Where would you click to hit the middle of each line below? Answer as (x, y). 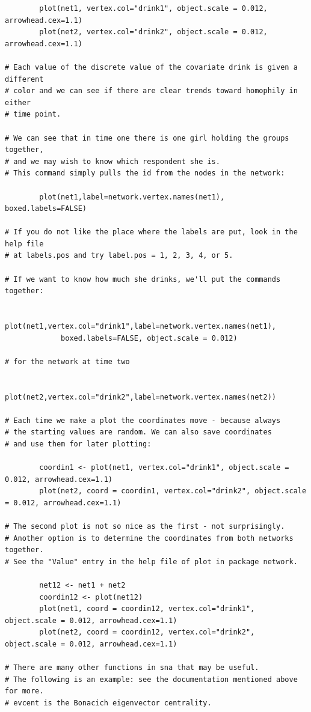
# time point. (33, 114)
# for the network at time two (67, 361)
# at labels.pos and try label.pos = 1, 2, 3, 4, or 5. (119, 256)
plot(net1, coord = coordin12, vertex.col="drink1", (147, 609)
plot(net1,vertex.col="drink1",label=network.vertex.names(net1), (141, 327)
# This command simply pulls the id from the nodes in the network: (145, 173)
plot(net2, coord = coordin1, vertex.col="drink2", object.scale (173, 491)
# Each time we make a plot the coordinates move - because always (143, 420)
